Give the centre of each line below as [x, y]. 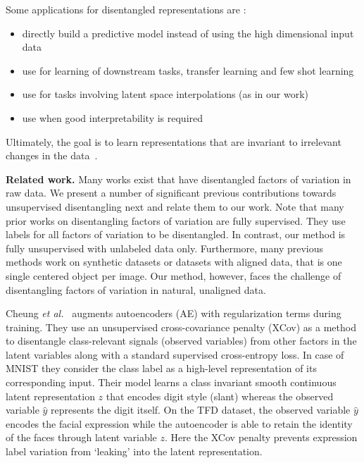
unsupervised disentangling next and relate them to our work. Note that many [175, 206]
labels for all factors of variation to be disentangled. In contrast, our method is [176, 234]
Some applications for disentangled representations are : [126, 9]
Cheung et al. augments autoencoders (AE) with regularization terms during [174, 313]
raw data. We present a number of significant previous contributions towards [171, 193]
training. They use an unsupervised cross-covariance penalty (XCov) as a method [181, 327]
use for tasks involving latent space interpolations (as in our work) [165, 94]
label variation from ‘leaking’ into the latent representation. [134, 451]
